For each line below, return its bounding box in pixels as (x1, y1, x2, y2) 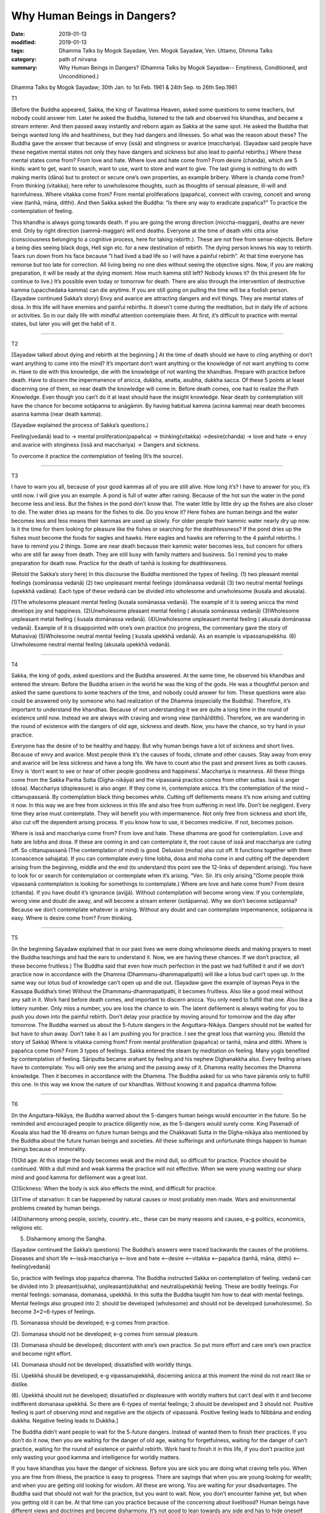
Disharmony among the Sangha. (26, 1235, 107, 1242)
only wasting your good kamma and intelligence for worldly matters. (11, 1453, 181, 1461)
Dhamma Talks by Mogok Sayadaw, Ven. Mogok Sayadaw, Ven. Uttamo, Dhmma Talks (59, 47, 273, 54)
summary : (11, 64, 38, 71)
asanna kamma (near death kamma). (11, 410, 103, 418)
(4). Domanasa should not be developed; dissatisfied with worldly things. (11, 1361, 193, 1368)
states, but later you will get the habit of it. (11, 320, 116, 327)
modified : (11, 38, 36, 45)
